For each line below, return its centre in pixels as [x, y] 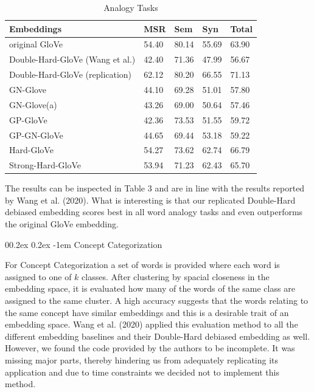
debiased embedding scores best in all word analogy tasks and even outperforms [154, 212]
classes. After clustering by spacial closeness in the [176, 276]
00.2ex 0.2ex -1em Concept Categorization [84, 244]
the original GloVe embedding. [62, 224]
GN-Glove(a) [33, 104]
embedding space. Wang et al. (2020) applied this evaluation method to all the [152, 324]
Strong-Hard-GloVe [45, 165]
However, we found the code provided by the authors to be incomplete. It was [150, 348]
